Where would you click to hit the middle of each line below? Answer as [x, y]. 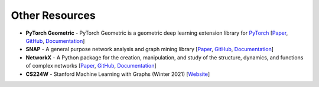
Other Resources [53, 15]
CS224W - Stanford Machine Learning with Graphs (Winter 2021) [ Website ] [118, 74]
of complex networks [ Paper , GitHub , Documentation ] [91, 66]
